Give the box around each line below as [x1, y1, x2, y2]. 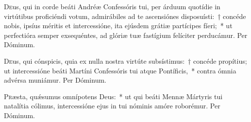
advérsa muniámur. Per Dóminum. [4, 75, 106, 85]
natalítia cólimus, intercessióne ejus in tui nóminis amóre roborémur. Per [4, 101, 220, 111]
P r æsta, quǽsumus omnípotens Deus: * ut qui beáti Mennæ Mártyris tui [4, 91, 223, 101]
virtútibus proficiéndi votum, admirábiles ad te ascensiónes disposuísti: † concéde [4, 11, 246, 21]
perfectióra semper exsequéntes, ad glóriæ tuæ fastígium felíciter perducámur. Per [4, 30, 248, 40]
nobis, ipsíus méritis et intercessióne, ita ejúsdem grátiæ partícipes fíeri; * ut [4, 20, 233, 31]
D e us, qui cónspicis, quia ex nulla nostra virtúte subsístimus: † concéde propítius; [4, 55, 247, 66]
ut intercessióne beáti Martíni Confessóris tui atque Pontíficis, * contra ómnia [4, 65, 236, 75]
